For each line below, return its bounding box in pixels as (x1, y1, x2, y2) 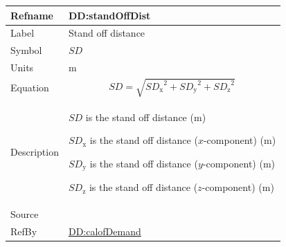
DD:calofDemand (68, 224, 141, 238)
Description (10, 145, 59, 159)
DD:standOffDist (68, 8, 151, 22)
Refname (10, 8, 53, 22)
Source (10, 207, 39, 221)
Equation (10, 80, 49, 94)
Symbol (10, 43, 42, 57)
